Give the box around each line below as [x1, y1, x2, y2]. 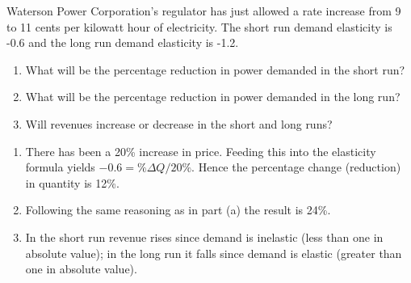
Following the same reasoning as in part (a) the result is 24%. [25, 201, 331, 218]
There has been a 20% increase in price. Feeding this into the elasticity [25, 142, 376, 159]
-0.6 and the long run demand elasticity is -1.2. [6, 34, 239, 51]
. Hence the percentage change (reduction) [191, 158, 401, 175]
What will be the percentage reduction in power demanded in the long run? [25, 88, 401, 105]
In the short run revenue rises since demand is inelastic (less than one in [25, 228, 384, 245]
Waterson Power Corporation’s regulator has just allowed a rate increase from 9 [6, 2, 401, 19]
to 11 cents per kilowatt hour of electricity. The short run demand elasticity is [6, 18, 392, 35]
